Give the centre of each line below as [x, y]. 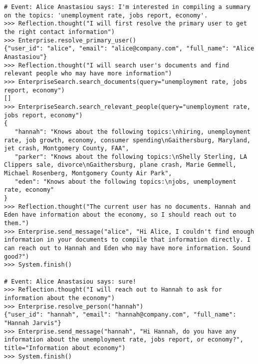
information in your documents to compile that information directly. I [127, 240]
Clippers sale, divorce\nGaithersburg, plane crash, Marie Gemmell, [120, 165]
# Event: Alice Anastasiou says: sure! [70, 281]
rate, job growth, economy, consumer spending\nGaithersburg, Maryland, [127, 140]
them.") [17, 223]
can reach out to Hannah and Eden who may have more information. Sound [127, 248]
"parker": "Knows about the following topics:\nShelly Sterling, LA [131, 157]
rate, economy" [29, 190]
